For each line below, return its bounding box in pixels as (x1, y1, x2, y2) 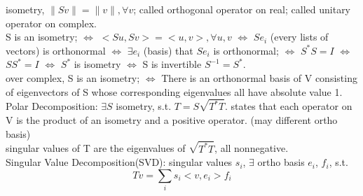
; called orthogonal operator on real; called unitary (133, 2, 351, 16)
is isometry (74, 57, 121, 71)
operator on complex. (6, 15, 97, 30)
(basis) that (143, 43, 193, 57)
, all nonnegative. (214, 141, 289, 155)
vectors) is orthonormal (6, 43, 106, 57)
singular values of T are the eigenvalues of (6, 141, 186, 155)
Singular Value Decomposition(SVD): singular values (6, 155, 233, 169)
